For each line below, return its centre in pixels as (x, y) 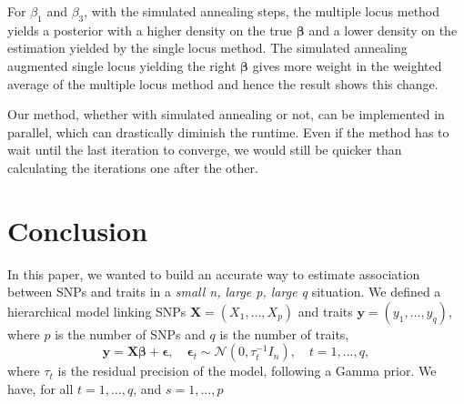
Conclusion (78, 230)
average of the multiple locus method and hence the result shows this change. (223, 83)
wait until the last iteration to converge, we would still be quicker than (205, 150)
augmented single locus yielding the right (122, 65)
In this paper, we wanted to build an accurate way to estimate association (214, 273)
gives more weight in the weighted (347, 65)
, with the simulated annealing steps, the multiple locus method (262, 11)
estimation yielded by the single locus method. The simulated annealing (207, 48)
